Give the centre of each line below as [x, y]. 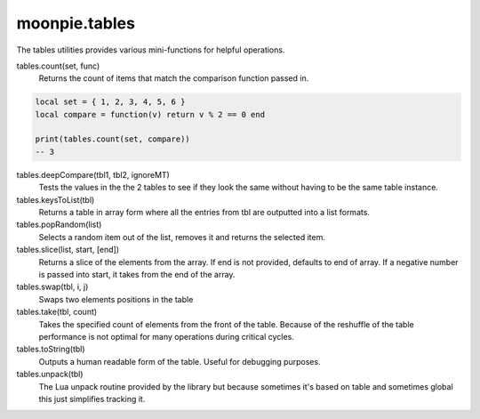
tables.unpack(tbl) [50, 375]
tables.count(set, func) [58, 66]
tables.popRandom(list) [59, 225]
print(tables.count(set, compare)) [112, 139]
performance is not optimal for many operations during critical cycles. [167, 336]
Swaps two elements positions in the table [116, 299]
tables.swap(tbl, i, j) [52, 287]
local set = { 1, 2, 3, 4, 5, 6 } [110, 102]
